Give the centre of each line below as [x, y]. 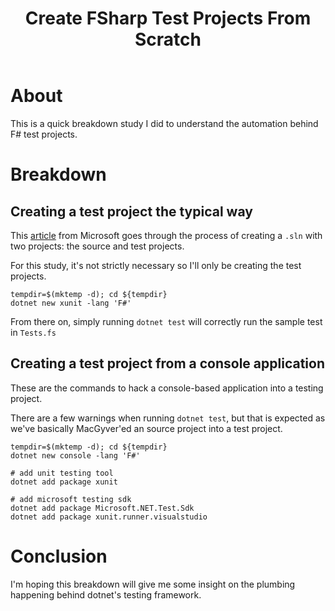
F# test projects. [44, 134]
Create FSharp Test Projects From [168, 18]
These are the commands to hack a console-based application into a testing [167, 388]
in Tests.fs [33, 332]
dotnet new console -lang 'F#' [75, 455]
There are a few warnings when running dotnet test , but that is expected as [168, 418]
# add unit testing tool [62, 473]
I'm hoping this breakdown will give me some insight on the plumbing [153, 584]
